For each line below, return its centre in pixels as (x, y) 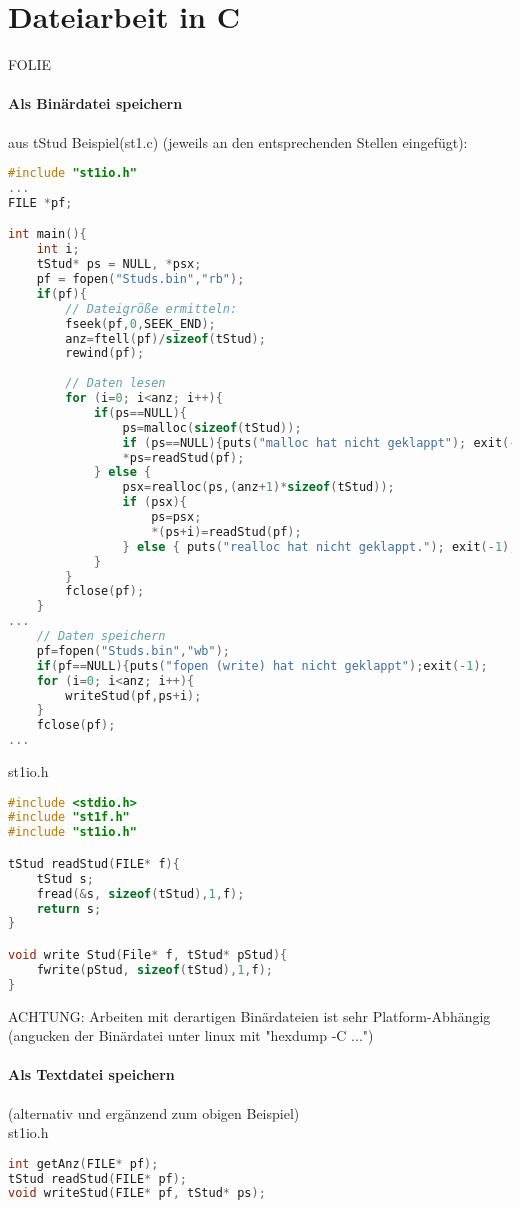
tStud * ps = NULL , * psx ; (119, 264)
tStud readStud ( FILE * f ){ (94, 863)
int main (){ (47, 234)
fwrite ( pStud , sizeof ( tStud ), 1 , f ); (154, 969)
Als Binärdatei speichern (95, 103)
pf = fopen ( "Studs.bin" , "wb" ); (133, 650)
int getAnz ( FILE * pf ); (83, 1163)
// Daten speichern (101, 636)
